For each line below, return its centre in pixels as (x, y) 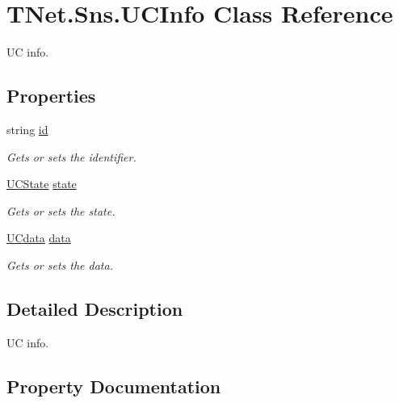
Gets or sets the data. (60, 264)
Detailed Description (95, 308)
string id (27, 129)
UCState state (42, 184)
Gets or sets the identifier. (71, 156)
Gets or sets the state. (61, 210)
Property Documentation (114, 386)
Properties (51, 96)
